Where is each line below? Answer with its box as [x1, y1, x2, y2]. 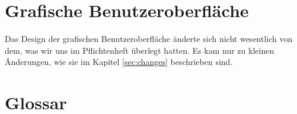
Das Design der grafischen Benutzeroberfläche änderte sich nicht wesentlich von [5, 32, 293, 45]
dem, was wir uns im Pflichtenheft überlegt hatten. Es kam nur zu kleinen [5, 44, 274, 56]
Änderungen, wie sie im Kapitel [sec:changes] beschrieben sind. [5, 56, 233, 68]
